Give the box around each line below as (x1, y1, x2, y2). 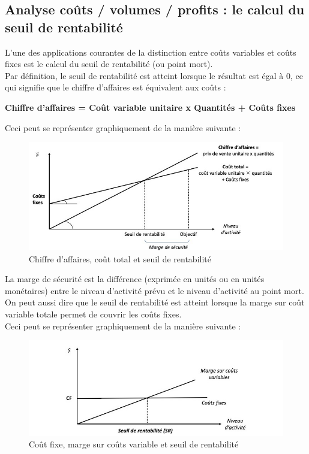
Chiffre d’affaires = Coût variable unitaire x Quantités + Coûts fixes (5, 101, 296, 113)
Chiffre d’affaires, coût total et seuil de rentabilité (29, 252, 211, 265)
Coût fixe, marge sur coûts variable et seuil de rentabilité (29, 438, 239, 450)
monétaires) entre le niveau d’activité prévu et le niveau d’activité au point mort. (5, 284, 304, 296)
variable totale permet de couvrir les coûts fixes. (5, 307, 182, 320)
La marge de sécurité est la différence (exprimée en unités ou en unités (5, 273, 265, 285)
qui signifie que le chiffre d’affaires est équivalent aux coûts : (5, 81, 226, 93)
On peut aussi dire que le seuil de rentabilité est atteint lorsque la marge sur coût (5, 296, 305, 308)
